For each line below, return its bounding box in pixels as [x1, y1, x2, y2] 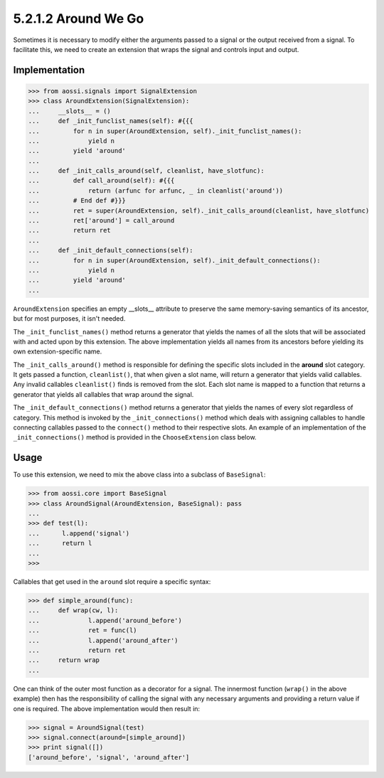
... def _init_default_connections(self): [28, 246, 193, 255]
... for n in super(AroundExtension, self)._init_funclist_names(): [28, 127, 302, 135]
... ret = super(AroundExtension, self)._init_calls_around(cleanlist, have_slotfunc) [28, 206, 370, 215]
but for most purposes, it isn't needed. [13, 314, 126, 323]
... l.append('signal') [28, 529, 130, 537]
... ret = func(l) [28, 627, 138, 634]
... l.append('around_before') [28, 616, 183, 624]
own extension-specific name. [13, 347, 102, 356]
